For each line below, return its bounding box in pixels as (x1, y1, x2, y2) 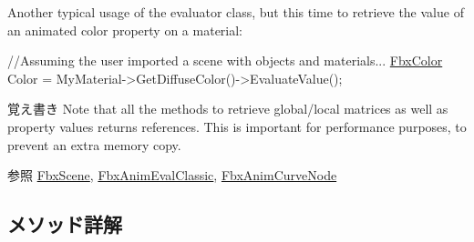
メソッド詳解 (7, 210, 122, 238)
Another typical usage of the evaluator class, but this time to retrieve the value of (7, 3, 464, 21)
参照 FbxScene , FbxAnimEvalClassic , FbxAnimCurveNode (7, 166, 337, 185)
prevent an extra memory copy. (7, 135, 181, 154)
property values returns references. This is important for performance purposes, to (7, 116, 467, 136)
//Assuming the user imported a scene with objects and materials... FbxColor (7, 51, 443, 70)
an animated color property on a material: (7, 20, 243, 39)
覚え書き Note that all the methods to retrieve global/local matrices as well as (7, 99, 448, 118)
